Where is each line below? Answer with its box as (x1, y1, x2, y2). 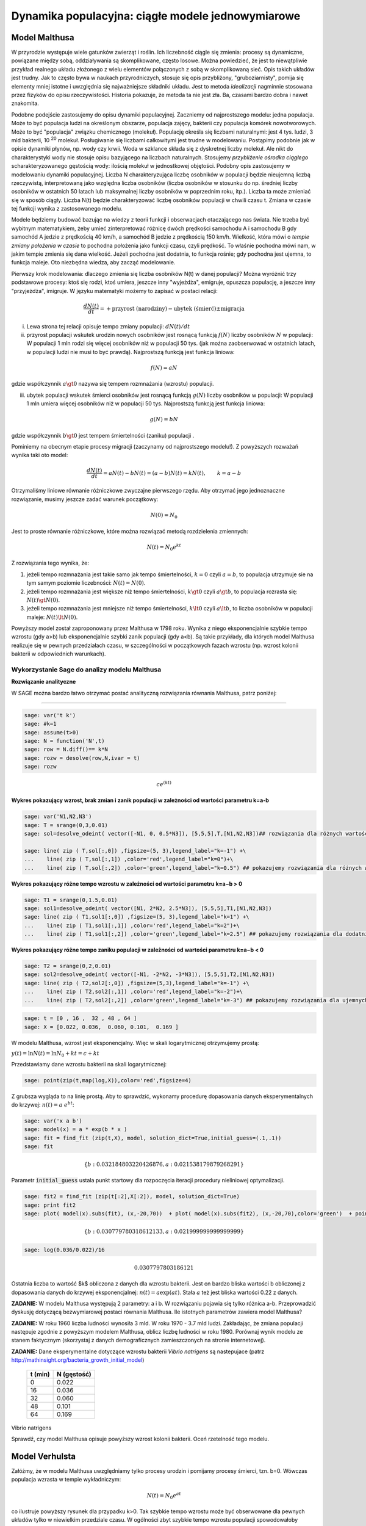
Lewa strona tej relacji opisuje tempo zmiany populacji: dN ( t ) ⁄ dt (26, 322, 190, 330)
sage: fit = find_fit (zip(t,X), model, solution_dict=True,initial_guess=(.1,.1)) (24, 1134, 282, 1141)
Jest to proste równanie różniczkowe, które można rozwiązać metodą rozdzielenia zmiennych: (11, 527, 248, 535)
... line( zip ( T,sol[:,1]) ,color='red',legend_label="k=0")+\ (24, 856, 234, 863)
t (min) (30, 1370, 50, 1378)
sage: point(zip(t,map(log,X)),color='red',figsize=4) (24, 1077, 192, 1083)
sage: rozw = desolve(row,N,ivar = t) (24, 754, 140, 761)
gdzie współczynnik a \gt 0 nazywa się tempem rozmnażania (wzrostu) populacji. (11, 380, 214, 388)
